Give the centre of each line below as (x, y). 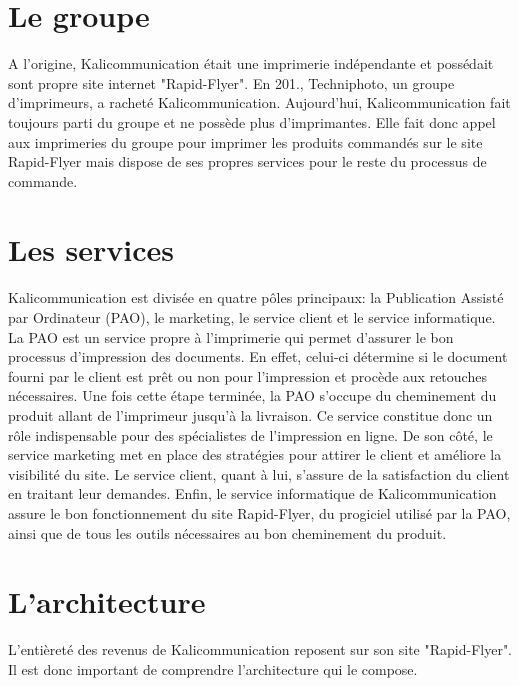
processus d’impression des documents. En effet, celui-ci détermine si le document (258, 356)
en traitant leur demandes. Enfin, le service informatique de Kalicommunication (252, 493)
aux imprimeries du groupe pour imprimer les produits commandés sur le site (245, 141)
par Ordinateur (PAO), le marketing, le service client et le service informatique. (252, 317)
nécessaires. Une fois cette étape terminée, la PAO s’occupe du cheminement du (252, 395)
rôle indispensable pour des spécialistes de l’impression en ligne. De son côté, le (250, 434)
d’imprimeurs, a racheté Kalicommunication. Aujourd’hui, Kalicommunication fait (259, 102)
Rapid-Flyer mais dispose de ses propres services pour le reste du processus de (247, 161)
